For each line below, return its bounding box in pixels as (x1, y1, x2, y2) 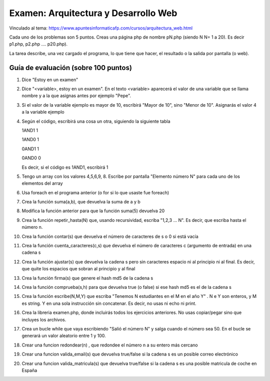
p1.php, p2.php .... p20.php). (9, 41, 67, 47)
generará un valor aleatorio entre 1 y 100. (21, 333, 106, 339)
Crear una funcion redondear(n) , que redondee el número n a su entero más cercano (21, 342, 198, 348)
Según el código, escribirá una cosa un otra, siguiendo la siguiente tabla (21, 118, 170, 124)
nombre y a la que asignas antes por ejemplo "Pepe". (21, 93, 131, 99)
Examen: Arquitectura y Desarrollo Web (9, 8, 177, 19)
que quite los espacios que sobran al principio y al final (21, 266, 135, 272)
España (21, 367, 37, 373)
